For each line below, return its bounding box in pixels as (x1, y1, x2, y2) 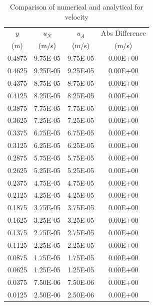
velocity (64, 11, 88, 22)
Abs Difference (101, 28, 146, 38)
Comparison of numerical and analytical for (10, 2, 143, 12)
